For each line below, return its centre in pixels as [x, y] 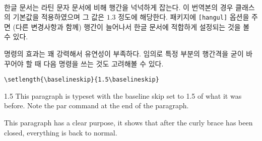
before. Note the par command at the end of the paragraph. [96, 105]
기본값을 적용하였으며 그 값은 [58, 17]
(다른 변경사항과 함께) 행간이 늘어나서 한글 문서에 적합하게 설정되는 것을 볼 [131, 26]
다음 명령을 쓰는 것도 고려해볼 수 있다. [104, 63]
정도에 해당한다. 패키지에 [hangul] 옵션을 [184, 17]
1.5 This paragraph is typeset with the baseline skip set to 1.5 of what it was [123, 95]
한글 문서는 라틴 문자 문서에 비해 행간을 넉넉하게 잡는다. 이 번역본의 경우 [119, 7]
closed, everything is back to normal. [61, 132]
